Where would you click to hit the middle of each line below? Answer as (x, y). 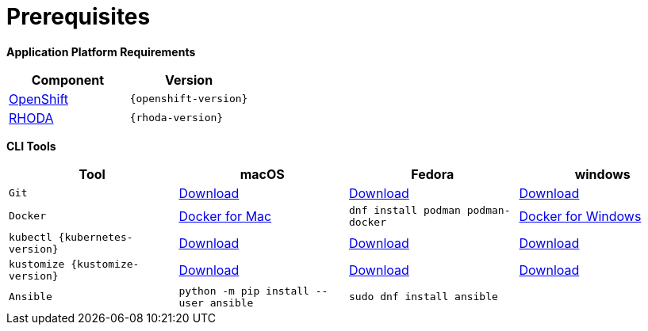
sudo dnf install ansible (424, 297)
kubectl (31, 237)
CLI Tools (31, 146)
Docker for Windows (580, 216)
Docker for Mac (225, 216)
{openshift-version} (189, 99)
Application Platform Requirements (101, 51)
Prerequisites (79, 17)
